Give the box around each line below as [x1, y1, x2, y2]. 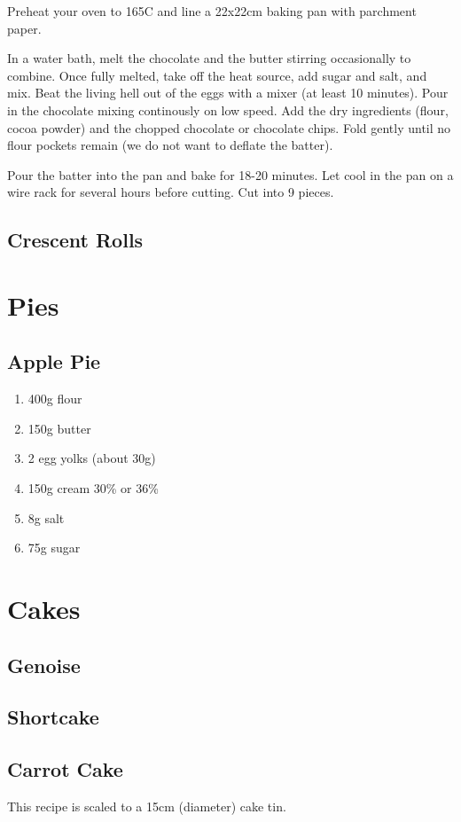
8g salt [27, 508, 65, 527]
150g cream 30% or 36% [27, 479, 159, 497]
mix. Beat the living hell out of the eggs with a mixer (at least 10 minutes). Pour [7, 83, 449, 102]
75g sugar [27, 538, 81, 557]
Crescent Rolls [7, 226, 144, 254]
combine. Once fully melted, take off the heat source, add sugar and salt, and [7, 66, 427, 84]
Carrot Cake [7, 755, 123, 783]
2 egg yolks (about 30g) [27, 449, 156, 467]
